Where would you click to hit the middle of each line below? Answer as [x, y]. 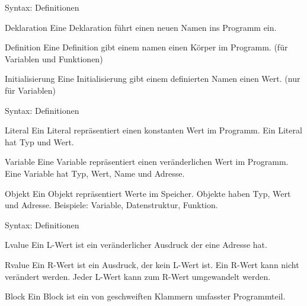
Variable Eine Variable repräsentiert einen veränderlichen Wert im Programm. [147, 162]
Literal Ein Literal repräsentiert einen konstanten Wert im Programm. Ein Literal [153, 130]
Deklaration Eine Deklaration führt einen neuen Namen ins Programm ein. [141, 27]
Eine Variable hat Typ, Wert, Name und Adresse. [95, 173]
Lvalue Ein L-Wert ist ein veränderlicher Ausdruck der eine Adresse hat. [136, 245]
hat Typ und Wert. [39, 141]
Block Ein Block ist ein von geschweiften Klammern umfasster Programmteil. [145, 296]
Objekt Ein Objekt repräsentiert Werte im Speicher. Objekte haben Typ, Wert [148, 193]
